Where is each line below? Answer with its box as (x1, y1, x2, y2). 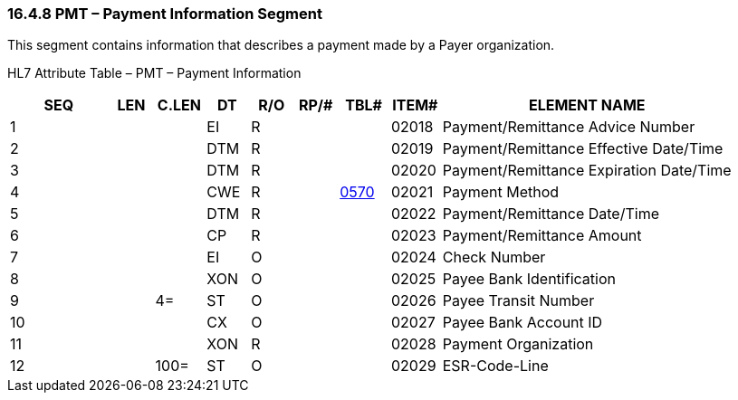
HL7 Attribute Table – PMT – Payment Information (7, 65, 302, 81)
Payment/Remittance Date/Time (442, 205, 659, 224)
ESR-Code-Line (442, 357, 549, 376)
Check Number (442, 248, 546, 267)
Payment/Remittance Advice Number (442, 118, 695, 137)
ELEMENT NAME (528, 96, 646, 115)
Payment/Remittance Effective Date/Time (442, 139, 724, 158)
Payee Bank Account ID (442, 313, 603, 332)
